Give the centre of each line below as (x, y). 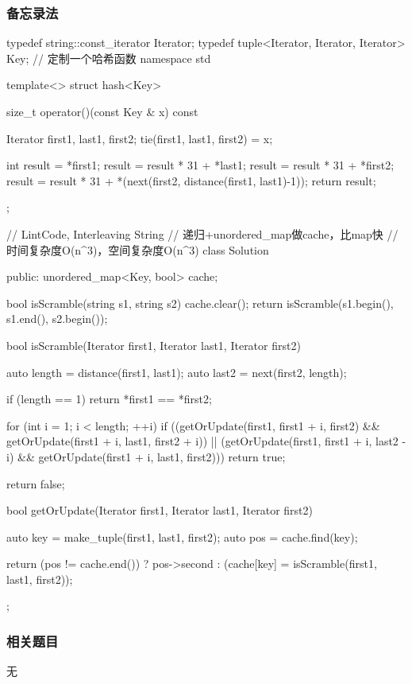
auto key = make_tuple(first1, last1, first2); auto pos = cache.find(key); (182, 536)
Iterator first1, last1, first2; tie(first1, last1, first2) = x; (140, 138)
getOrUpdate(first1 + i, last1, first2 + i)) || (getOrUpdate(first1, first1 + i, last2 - (206, 441)
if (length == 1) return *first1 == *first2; (109, 399)
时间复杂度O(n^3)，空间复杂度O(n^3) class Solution (138, 249)
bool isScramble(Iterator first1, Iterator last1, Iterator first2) (154, 345)
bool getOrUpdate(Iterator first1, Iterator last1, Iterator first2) (160, 510)
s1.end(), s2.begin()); (57, 319)
